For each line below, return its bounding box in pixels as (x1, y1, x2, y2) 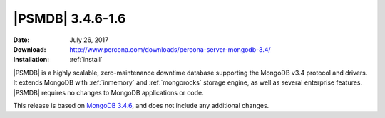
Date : (13, 36, 30, 44)
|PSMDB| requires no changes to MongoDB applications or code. (13, 88, 204, 97)
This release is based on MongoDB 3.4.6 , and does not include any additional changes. (13, 101, 269, 109)
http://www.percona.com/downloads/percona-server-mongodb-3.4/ (69, 45, 271, 53)
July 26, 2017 (69, 36, 109, 44)
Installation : (13, 55, 50, 64)
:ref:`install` (69, 55, 103, 64)
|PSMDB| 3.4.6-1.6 (13, 11, 126, 26)
